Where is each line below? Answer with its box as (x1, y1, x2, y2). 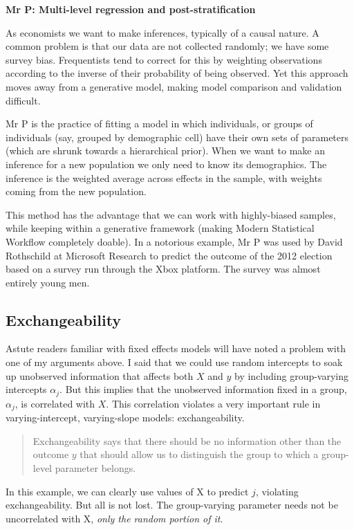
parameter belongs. (55, 460, 136, 475)
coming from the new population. (6, 184, 147, 199)
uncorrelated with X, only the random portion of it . (6, 511, 223, 525)
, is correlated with (15, 396, 95, 410)
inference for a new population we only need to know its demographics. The (6, 156, 327, 171)
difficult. (6, 93, 41, 107)
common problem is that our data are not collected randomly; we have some (6, 39, 329, 53)
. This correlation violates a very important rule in (106, 396, 321, 410)
